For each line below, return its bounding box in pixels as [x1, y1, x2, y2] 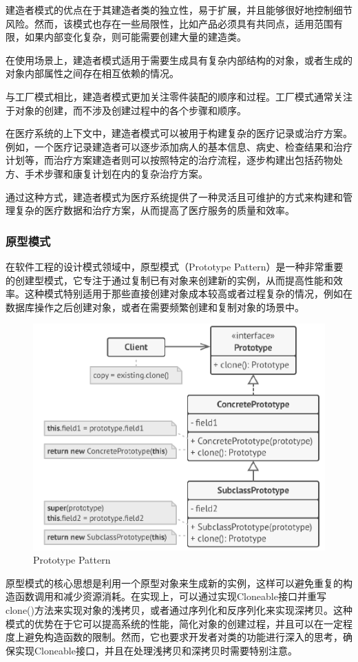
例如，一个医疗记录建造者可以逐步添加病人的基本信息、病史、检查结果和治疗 [6, 139, 352, 153]
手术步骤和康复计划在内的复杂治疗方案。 [24, 166, 208, 180]
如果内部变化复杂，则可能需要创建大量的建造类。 [24, 30, 246, 44]
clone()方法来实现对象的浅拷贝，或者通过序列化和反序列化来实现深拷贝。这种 [6, 603, 352, 617]
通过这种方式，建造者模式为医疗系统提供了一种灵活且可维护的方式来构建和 [6, 189, 343, 204]
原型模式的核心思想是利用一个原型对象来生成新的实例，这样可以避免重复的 [6, 575, 343, 590]
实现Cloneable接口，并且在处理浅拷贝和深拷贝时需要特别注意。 [14, 643, 297, 657]
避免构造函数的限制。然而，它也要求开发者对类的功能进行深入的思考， [24, 630, 343, 644]
